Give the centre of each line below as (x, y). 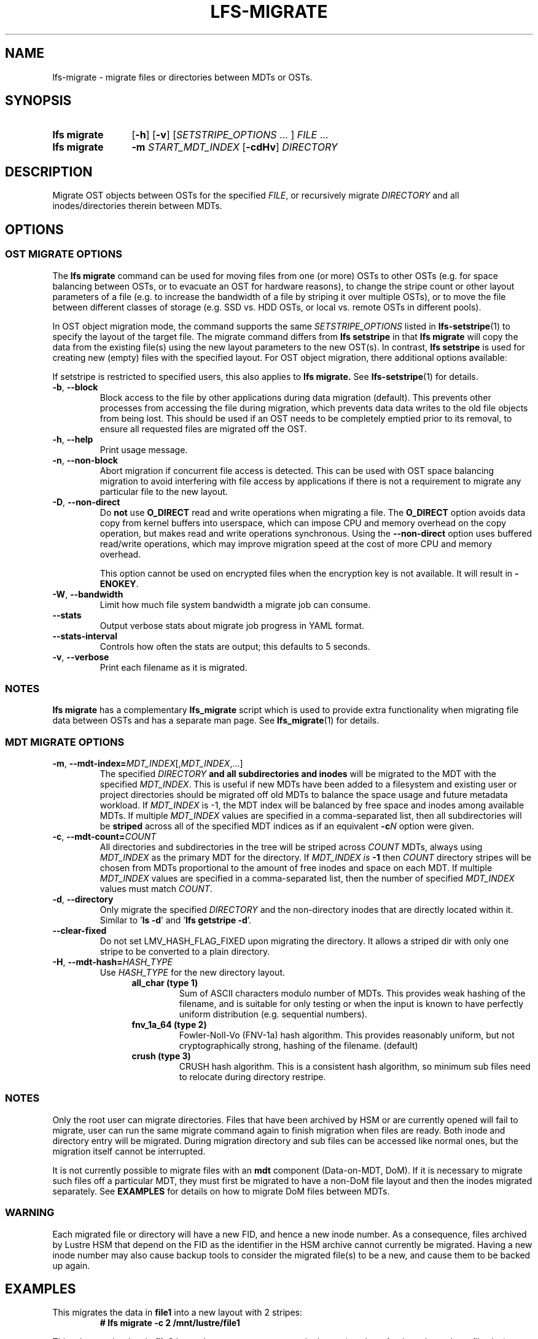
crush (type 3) (161, 1056)
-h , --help (73, 439)
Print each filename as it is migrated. (173, 667)
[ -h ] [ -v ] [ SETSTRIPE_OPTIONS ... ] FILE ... (230, 135)
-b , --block (75, 387)
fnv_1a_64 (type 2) (169, 1025)
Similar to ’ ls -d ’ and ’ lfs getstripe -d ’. (176, 920)
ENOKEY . (119, 583)
